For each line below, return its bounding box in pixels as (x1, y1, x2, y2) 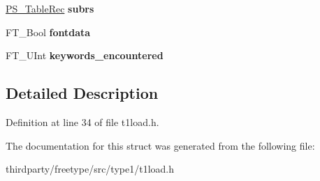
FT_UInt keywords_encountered (6, 48, 163, 63)
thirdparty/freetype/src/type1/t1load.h (6, 162, 175, 176)
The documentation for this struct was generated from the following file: (6, 138, 315, 152)
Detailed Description (6, 82, 159, 104)
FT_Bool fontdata (6, 24, 91, 39)
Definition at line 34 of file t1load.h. (6, 114, 159, 129)
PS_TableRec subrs (6, 1, 94, 15)
